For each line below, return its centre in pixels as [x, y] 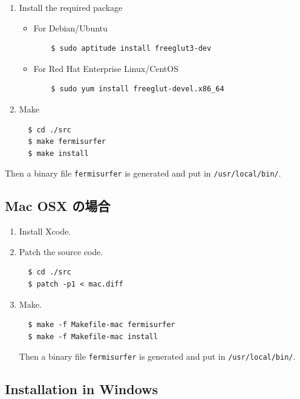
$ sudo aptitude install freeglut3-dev [131, 49]
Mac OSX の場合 [58, 206]
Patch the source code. [61, 251]
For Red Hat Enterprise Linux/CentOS [106, 68]
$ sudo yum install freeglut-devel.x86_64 [138, 89]
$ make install [58, 153]
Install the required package [71, 7]
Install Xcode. [45, 231]
